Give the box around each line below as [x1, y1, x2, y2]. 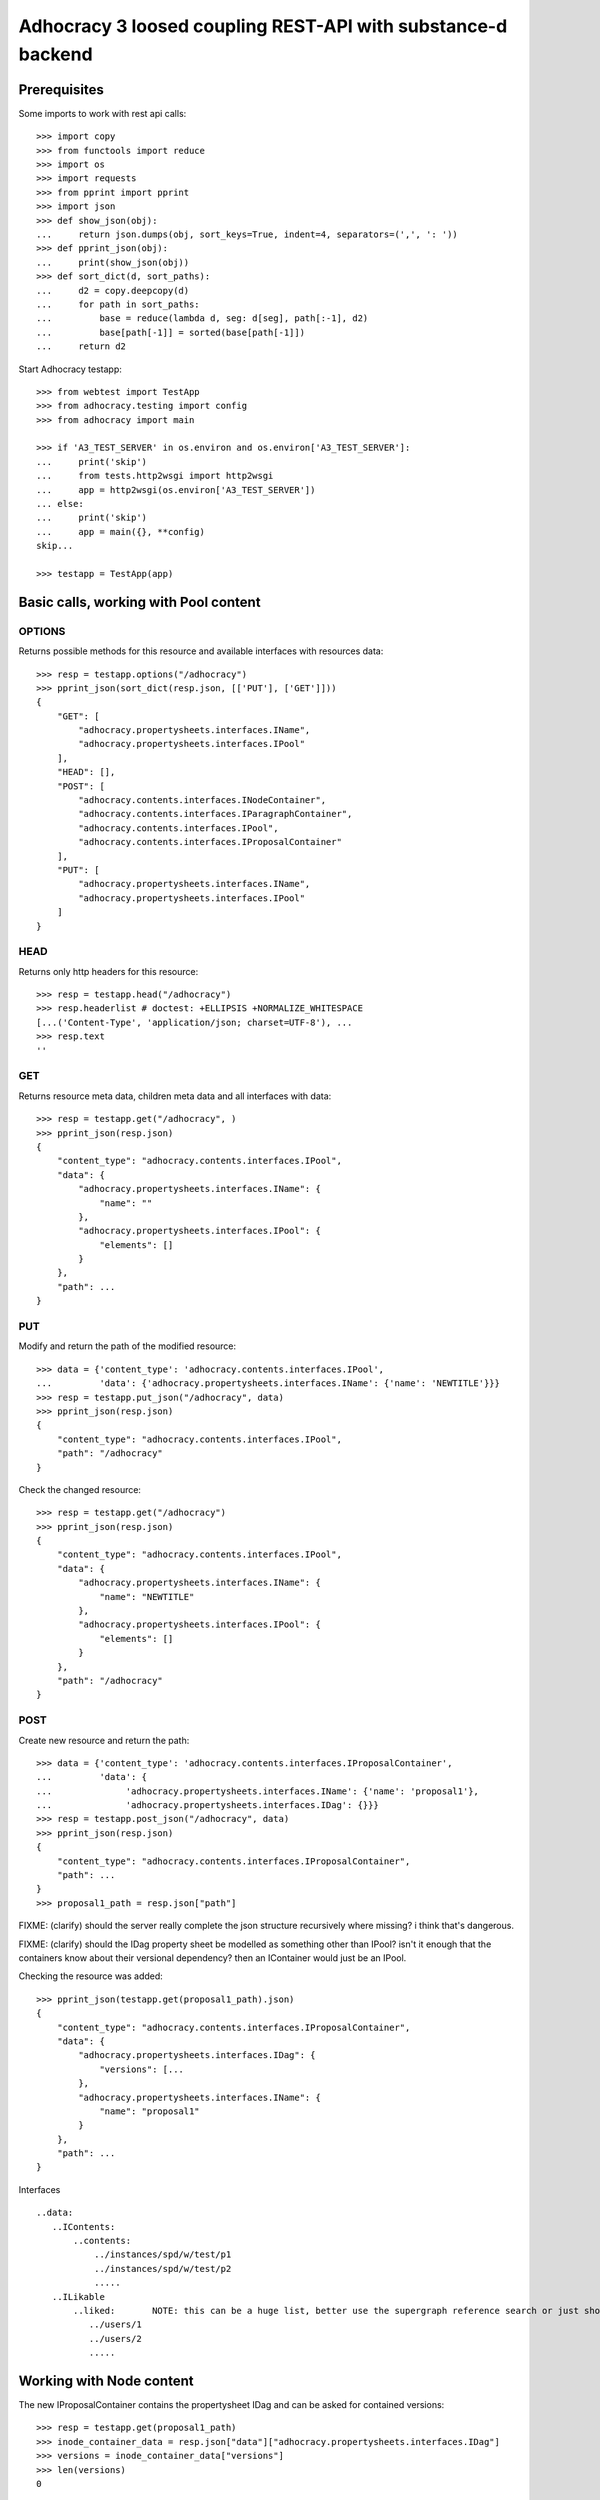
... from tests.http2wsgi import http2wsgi [36, 470, 274, 482]
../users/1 [88, 2319, 142, 2330]
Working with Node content [18, 2372, 194, 2389]
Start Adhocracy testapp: [18, 363, 122, 375]
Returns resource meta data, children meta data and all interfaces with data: [18, 1090, 332, 1102]
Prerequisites [18, 81, 104, 98]
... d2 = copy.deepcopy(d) [36, 285, 190, 296]
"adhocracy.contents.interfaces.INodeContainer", [78, 795, 327, 806]
